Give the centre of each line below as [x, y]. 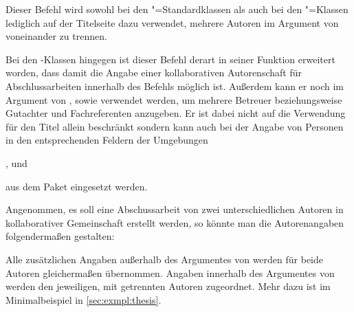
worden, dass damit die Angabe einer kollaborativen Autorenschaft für [154, 73]
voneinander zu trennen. [56, 36]
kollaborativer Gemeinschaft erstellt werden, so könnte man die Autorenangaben [175, 222]
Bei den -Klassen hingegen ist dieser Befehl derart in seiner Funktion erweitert [170, 59]
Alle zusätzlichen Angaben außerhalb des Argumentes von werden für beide [164, 259]
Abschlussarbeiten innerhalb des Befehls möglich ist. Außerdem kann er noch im [175, 86]
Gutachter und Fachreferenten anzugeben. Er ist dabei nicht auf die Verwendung [176, 113]
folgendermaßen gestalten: [60, 236]
